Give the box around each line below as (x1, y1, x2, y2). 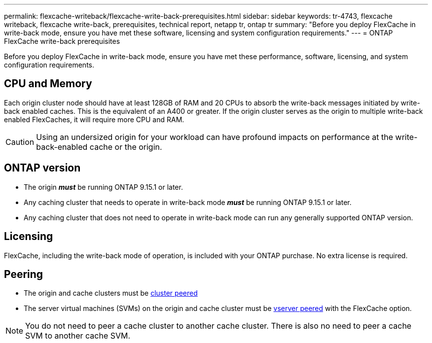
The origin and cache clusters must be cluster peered (24, 289, 198, 298)
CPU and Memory (4, 77, 92, 90)
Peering (4, 268, 43, 280)
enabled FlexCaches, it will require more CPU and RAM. (4, 115, 184, 124)
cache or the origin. (89, 141, 162, 152)
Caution (5, 137, 35, 147)
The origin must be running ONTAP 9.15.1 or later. (24, 182, 183, 191)
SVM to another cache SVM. (25, 331, 131, 341)
